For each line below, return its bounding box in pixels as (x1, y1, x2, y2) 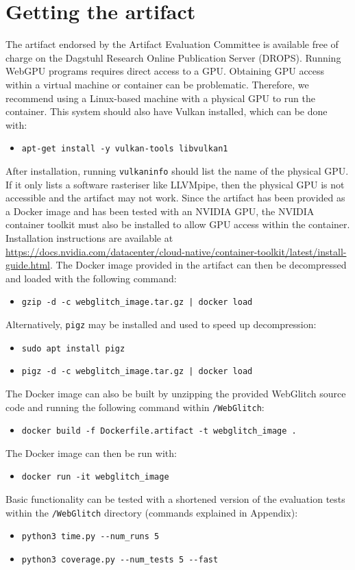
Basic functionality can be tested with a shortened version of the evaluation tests (5, 492, 345, 506)
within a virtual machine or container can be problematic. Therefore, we (5, 77, 309, 91)
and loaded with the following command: (5, 271, 177, 285)
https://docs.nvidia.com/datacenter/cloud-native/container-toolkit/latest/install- (5, 244, 347, 258)
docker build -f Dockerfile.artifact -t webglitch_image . (21, 426, 297, 436)
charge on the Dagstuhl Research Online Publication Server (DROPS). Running (5, 50, 341, 64)
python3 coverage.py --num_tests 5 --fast (21, 555, 219, 565)
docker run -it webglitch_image (21, 472, 169, 482)
